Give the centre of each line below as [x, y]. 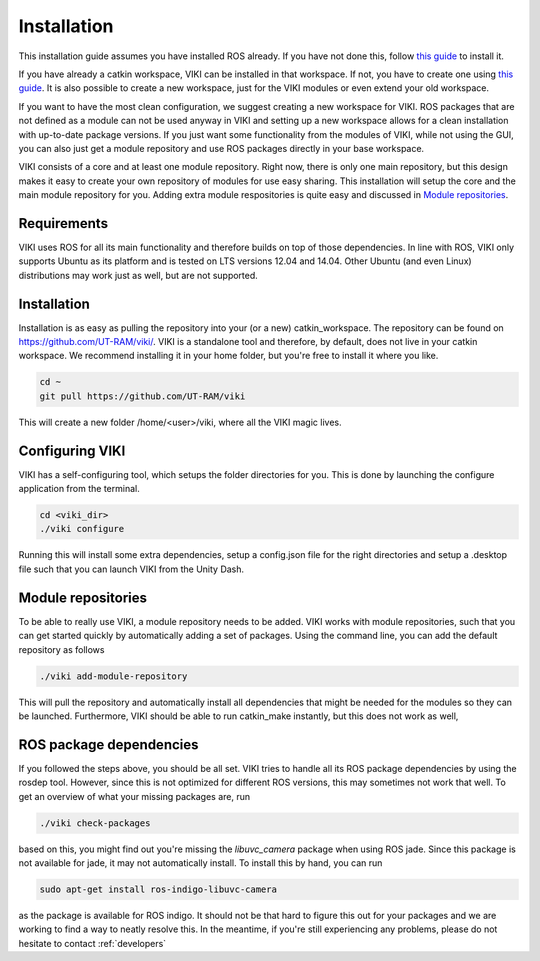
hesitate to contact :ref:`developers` [92, 943]
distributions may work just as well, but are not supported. [138, 275]
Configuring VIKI [72, 450]
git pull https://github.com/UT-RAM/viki [142, 396]
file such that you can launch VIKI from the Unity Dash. [131, 569]
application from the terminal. [79, 489]
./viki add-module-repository [113, 676]
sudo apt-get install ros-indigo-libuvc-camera [158, 889]
